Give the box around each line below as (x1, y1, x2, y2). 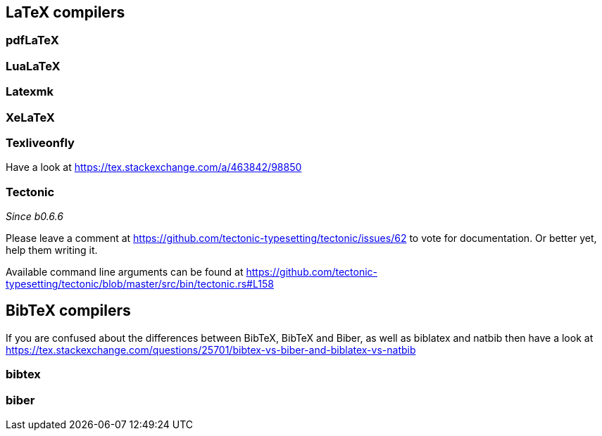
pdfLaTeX (6, 33, 59, 48)
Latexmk (6, 84, 54, 99)
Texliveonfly (6, 135, 75, 150)
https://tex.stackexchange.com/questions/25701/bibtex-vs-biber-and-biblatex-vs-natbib (6, 343, 416, 356)
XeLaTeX (6, 110, 55, 124)
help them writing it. (6, 244, 98, 257)
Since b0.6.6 (6, 210, 63, 223)
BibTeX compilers (6, 302, 131, 320)
